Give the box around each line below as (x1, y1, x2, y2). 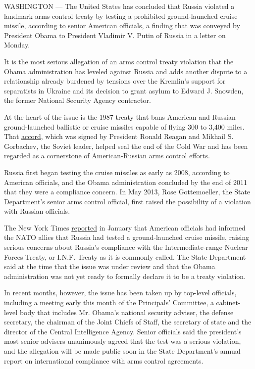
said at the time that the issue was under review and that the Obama (4, 261, 215, 272)
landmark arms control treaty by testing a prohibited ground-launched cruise (4, 10, 238, 21)
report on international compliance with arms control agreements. (4, 355, 204, 366)
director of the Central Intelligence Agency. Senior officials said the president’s (4, 326, 242, 336)
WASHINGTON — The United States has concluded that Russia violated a (4, 1, 235, 11)
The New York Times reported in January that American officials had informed (4, 222, 246, 232)
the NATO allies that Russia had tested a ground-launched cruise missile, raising (4, 232, 250, 242)
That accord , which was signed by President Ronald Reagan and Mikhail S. (4, 131, 234, 141)
